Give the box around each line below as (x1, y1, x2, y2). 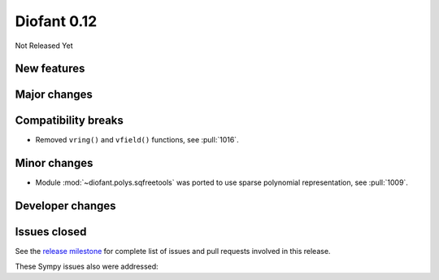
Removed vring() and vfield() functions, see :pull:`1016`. (35, 135, 239, 145)
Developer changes (15, 199, 117, 213)
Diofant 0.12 (15, 12, 98, 30)
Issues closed (15, 225, 87, 239)
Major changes (15, 88, 93, 102)
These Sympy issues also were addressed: (15, 261, 159, 271)
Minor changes (15, 156, 93, 170)
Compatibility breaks (15, 114, 124, 128)
